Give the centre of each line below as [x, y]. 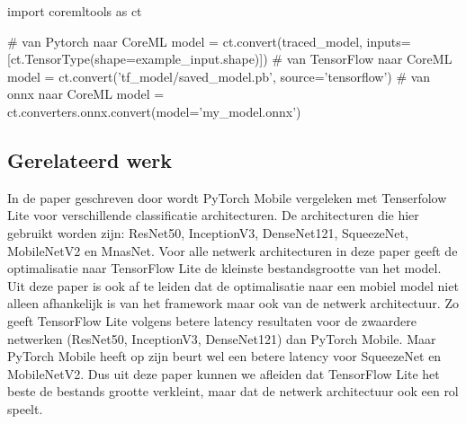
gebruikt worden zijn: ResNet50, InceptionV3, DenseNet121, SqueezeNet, [208, 232]
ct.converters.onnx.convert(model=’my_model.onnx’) [154, 111]
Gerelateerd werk [90, 159]
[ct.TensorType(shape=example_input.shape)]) [138, 59]
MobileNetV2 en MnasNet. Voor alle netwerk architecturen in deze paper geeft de [233, 250]
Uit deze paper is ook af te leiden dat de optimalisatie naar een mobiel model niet [233, 285]
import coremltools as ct [75, 11]
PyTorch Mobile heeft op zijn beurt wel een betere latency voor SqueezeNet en [224, 356]
